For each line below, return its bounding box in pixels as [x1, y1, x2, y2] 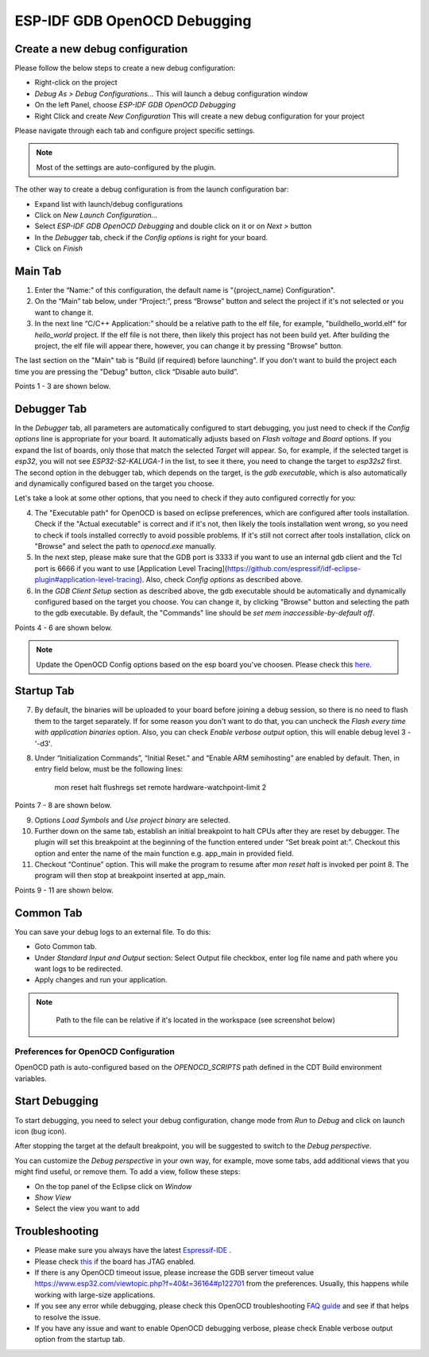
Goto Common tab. [34, 942, 97, 951]
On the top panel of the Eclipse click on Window [34, 1181, 192, 1191]
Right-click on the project [34, 78, 118, 87]
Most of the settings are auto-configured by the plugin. [36, 162, 216, 172]
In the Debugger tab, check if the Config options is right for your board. [34, 232, 269, 242]
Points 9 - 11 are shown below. [14, 885, 114, 895]
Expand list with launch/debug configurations [34, 199, 184, 208]
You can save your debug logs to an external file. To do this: [14, 927, 211, 936]
